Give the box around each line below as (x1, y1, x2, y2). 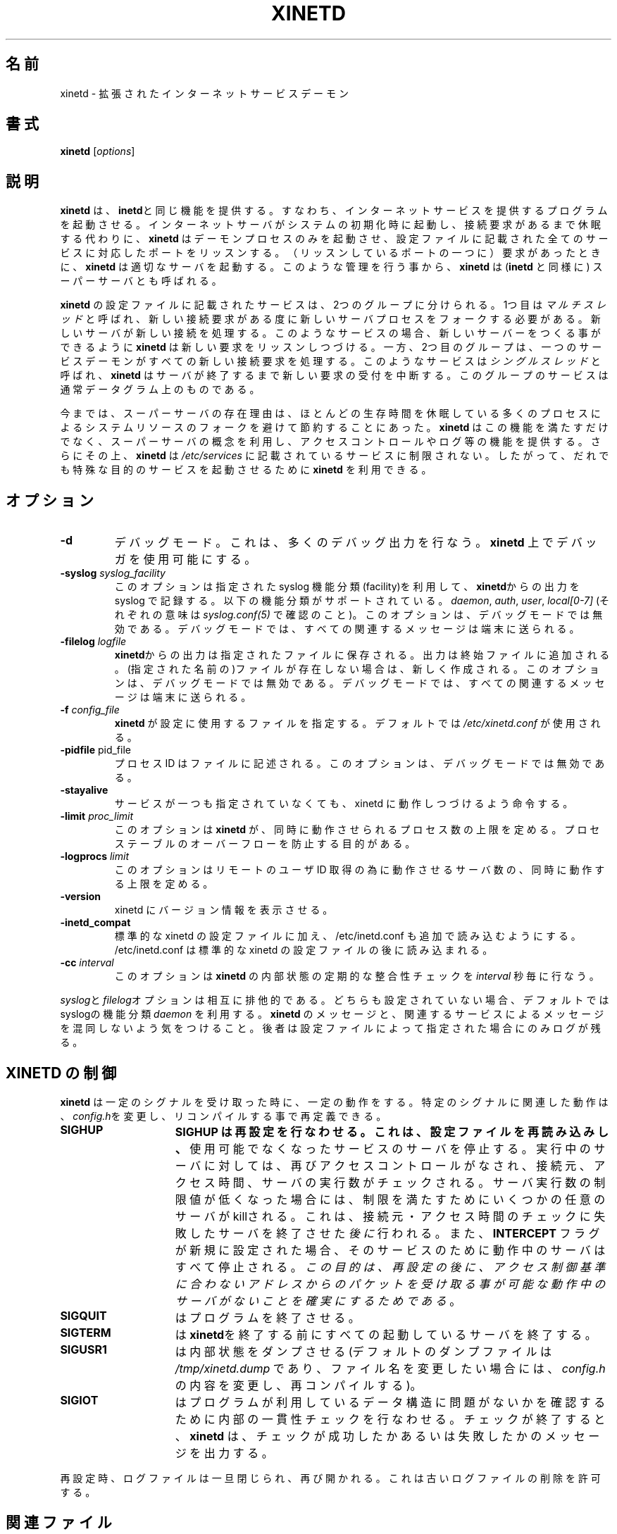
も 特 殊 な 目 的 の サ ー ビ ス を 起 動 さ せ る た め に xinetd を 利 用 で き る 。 (60, 463, 432, 476)
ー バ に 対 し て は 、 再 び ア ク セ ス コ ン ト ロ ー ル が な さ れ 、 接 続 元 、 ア (175, 1158, 606, 1173)
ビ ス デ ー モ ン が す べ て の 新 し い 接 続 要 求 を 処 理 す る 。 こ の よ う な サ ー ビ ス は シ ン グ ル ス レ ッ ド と (60, 355, 601, 368)
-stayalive (60, 784, 108, 797)
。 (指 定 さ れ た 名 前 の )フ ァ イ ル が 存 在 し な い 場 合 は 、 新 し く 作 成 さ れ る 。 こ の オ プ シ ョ (114, 663, 599, 675)
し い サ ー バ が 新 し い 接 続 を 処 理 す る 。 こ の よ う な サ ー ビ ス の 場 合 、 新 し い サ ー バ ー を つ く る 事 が (60, 327, 601, 339)
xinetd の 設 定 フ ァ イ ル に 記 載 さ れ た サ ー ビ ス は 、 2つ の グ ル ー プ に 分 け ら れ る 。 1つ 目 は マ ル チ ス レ (60, 299, 606, 311)
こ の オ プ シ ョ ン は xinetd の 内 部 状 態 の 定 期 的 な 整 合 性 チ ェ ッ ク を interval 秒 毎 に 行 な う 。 (114, 970, 599, 983)
